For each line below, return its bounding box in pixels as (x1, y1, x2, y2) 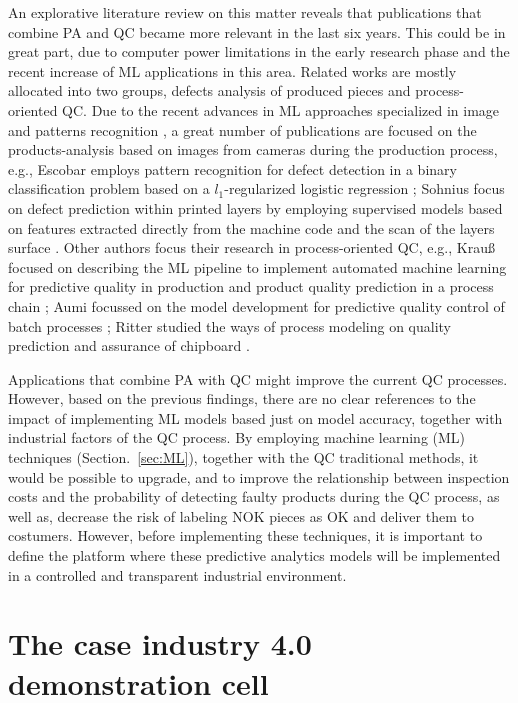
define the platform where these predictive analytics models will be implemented (8, 545, 501, 566)
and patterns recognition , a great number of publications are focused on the (8, 119, 477, 140)
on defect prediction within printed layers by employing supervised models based (8, 197, 503, 218)
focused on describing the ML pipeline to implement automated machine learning (8, 256, 507, 277)
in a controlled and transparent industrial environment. (8, 564, 347, 585)
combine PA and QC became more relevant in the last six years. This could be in (8, 21, 506, 42)
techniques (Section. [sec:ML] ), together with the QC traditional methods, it (8, 447, 479, 468)
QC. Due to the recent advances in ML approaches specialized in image (62, 99, 500, 120)
